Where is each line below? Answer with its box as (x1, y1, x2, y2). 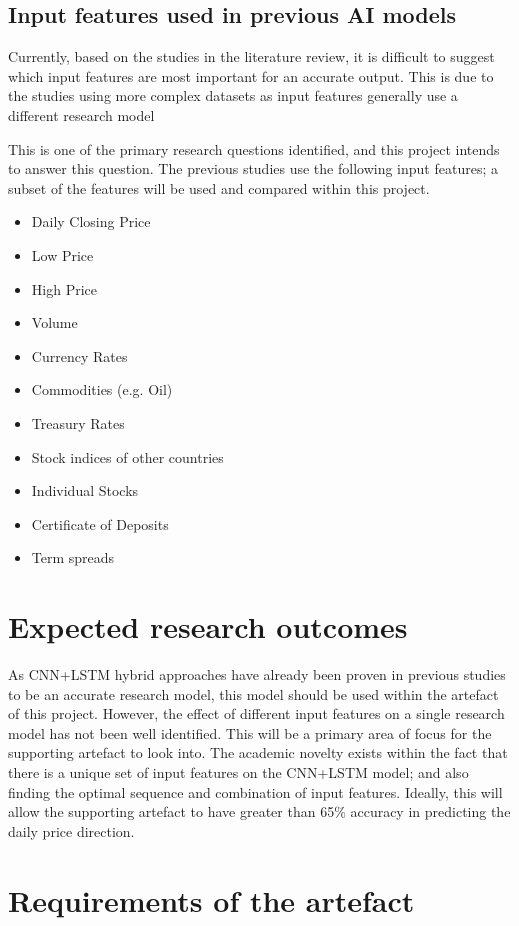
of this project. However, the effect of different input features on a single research (8, 703, 505, 724)
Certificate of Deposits (31, 513, 169, 534)
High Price (31, 278, 97, 299)
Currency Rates (31, 345, 128, 366)
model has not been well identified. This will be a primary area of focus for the (8, 722, 492, 743)
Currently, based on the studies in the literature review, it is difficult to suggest (8, 46, 495, 67)
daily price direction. (8, 820, 135, 841)
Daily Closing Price (31, 211, 151, 232)
